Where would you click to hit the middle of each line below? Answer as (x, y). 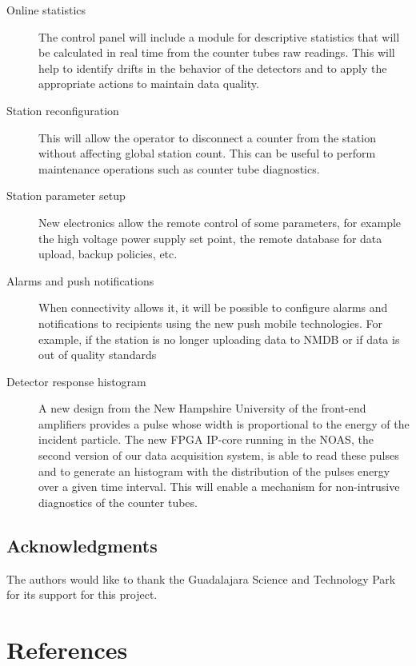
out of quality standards (98, 355)
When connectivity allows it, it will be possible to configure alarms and (213, 307)
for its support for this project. (82, 594)
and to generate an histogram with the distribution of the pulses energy (214, 471)
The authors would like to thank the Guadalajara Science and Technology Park (201, 578)
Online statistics (46, 10)
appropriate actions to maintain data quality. (149, 84)
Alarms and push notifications (80, 280)
